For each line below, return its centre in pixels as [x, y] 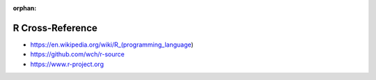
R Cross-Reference [55, 28]
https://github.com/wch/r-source [77, 54]
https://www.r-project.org [67, 64]
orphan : [25, 8]
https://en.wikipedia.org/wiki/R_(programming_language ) [112, 45]
